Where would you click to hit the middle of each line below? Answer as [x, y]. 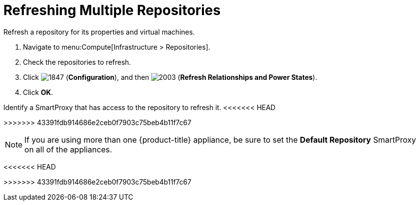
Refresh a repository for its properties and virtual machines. [99, 32]
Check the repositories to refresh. [77, 62]
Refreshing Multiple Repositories [112, 10]
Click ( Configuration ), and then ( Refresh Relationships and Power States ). [170, 77]
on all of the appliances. [68, 149]
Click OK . [38, 92]
